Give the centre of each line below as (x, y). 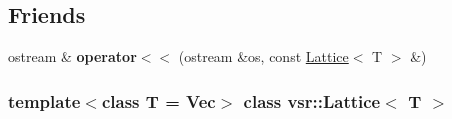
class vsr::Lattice (312, 100)
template (44, 100)
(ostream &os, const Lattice (263, 56)
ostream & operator (72, 56)
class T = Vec (158, 100)
